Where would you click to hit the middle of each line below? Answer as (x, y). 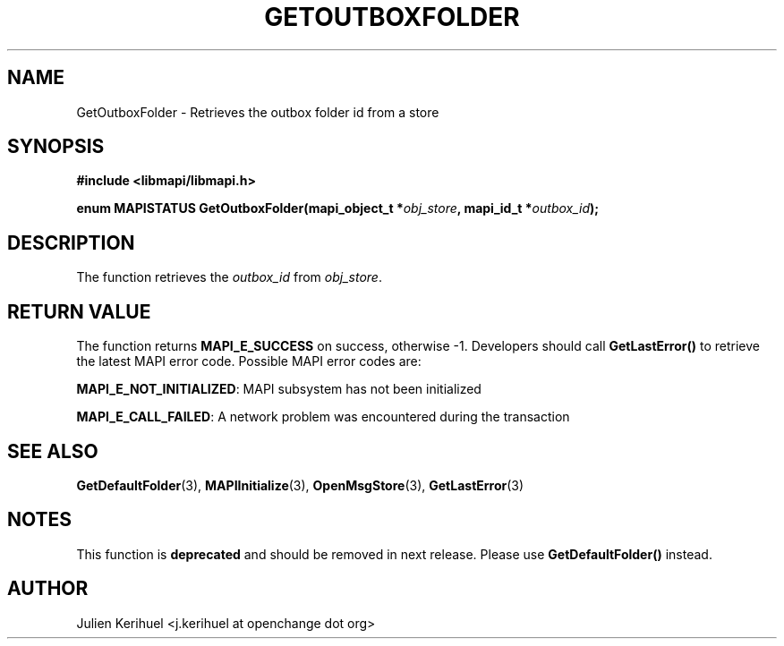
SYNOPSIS (56, 147)
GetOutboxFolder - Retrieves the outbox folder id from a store (258, 112)
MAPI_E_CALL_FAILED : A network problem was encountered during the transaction (323, 417)
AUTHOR (48, 589)
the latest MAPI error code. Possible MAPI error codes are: (249, 361)
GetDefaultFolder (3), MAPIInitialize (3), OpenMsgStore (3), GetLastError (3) (300, 485)
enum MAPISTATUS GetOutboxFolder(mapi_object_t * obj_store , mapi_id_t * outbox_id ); (338, 208)
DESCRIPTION (71, 242)
